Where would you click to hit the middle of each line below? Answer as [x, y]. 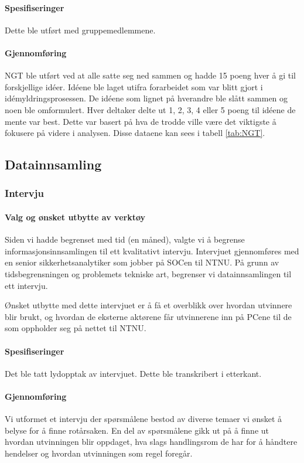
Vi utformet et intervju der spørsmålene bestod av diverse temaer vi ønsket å [144, 419]
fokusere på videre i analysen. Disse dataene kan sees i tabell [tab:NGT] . [135, 133]
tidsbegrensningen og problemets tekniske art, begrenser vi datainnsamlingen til [148, 273]
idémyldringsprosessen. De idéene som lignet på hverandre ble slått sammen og [146, 98]
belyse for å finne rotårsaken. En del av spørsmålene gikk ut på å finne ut [137, 430]
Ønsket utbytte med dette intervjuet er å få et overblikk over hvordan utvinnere [148, 305]
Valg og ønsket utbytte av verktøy [75, 217]
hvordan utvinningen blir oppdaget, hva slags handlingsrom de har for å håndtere [151, 442]
